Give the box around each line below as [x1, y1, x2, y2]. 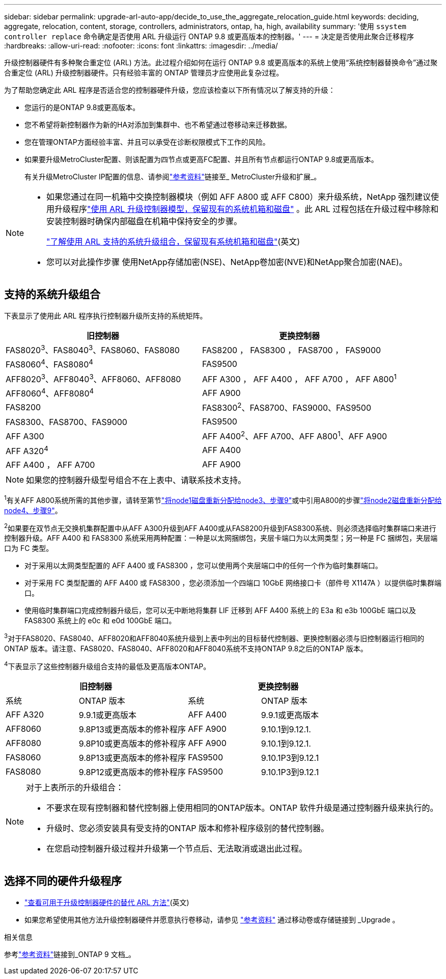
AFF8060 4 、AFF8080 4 [6, 386, 94, 399]
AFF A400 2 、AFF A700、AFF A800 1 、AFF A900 [202, 430, 387, 442]
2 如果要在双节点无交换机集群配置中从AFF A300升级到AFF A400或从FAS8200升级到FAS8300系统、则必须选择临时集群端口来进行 [4, 522, 436, 533]
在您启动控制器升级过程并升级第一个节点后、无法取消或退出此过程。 [46, 843, 308, 854]
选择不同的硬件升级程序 [4, 875, 122, 888]
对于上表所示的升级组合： [26, 782, 124, 792]
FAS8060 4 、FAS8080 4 [6, 358, 93, 370]
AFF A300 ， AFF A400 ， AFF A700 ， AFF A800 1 [202, 372, 397, 384]
